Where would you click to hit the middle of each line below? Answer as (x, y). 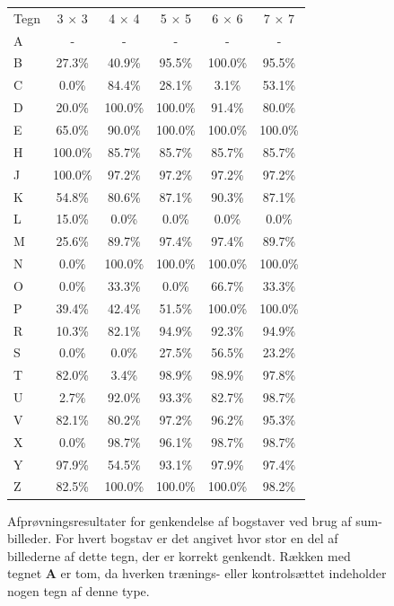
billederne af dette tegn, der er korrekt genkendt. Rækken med (179, 555)
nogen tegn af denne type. (79, 590)
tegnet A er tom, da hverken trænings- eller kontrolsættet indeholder (197, 573)
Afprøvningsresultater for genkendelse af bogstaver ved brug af (179, 520)
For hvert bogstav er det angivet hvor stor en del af (197, 538)
